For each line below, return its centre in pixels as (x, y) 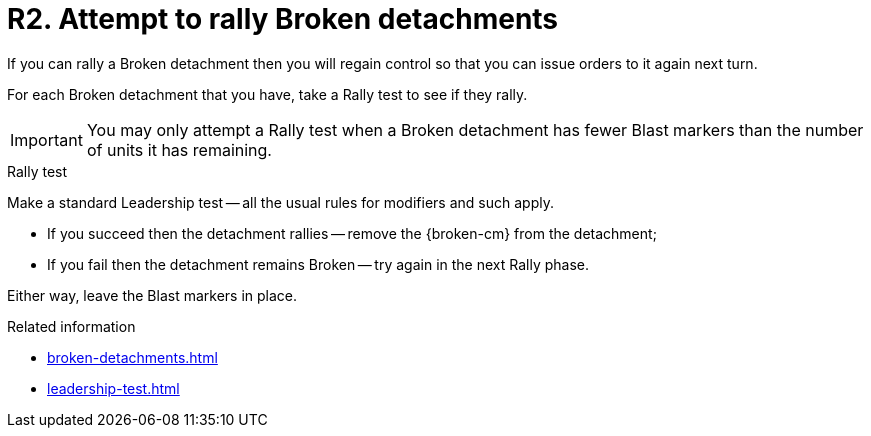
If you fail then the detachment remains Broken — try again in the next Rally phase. (318, 264)
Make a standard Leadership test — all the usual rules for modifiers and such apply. (280, 202)
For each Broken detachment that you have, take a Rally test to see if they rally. (267, 94)
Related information (71, 326)
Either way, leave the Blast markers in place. (152, 295)
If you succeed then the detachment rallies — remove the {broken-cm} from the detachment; (352, 233)
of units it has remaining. (179, 149)
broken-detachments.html (132, 357)
